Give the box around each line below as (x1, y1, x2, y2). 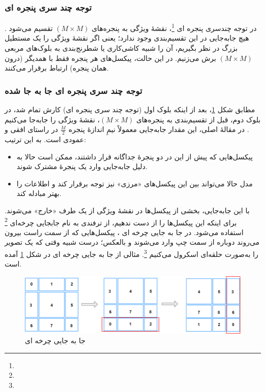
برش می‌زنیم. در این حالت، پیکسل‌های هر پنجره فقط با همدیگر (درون (5, 52, 216, 63)
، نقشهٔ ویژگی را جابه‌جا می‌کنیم (5, 114, 100, 124)
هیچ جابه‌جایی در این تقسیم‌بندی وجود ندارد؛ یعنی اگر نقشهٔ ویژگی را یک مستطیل (5, 32, 249, 43)
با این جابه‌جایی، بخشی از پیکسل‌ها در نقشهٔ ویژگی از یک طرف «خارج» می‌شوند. (5, 205, 250, 216)
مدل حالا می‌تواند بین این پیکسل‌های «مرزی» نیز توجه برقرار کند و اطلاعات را (16, 178, 253, 188)
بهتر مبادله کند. (16, 188, 62, 199)
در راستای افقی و (5, 124, 58, 135)
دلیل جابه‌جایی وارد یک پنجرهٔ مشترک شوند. (16, 161, 148, 172)
